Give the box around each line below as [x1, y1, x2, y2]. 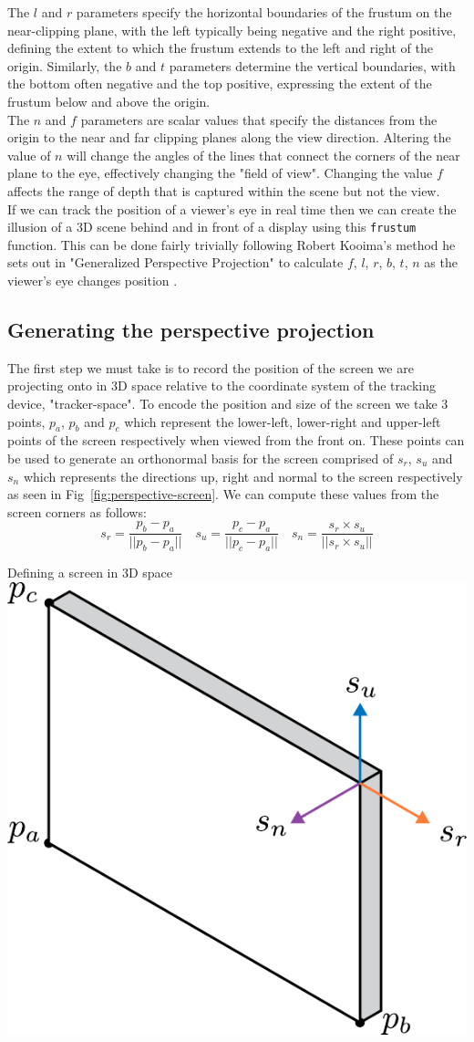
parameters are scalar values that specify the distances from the [80, 109, 438, 129]
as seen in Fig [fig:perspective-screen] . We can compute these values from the [7, 485, 439, 504]
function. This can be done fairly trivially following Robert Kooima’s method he [7, 234, 456, 254]
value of [7, 145, 51, 164]
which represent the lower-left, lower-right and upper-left [124, 412, 441, 431]
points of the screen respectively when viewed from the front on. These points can [7, 431, 465, 450]
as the [424, 253, 458, 272]
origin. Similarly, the [7, 56, 122, 75]
